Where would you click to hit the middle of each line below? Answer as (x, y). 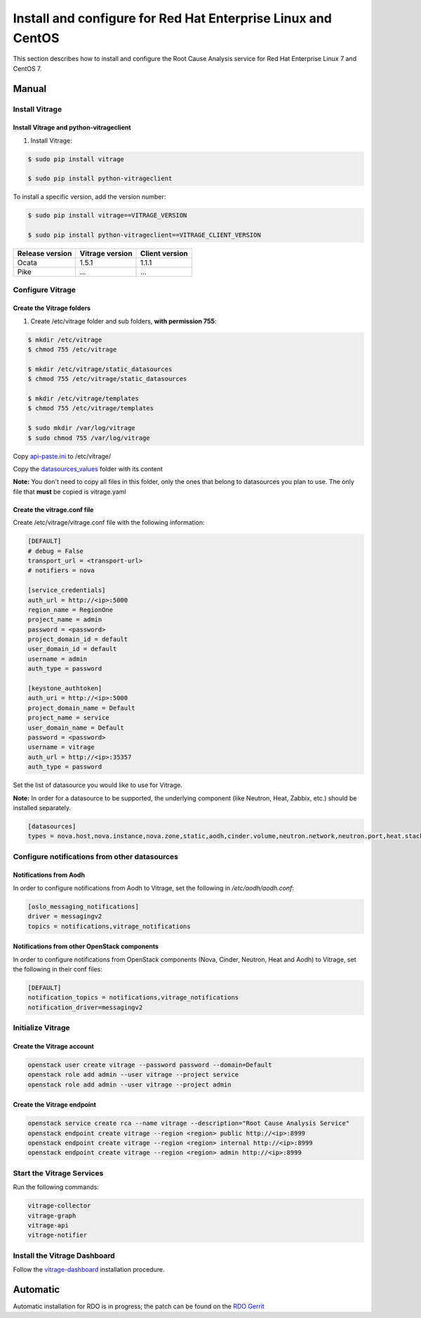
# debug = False (56, 551)
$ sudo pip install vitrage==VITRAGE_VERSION (107, 215)
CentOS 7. (27, 68)
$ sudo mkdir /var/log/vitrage (82, 428)
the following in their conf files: (58, 969)
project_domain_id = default (78, 639)
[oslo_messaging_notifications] (83, 906)
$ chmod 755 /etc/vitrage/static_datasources (107, 379)
